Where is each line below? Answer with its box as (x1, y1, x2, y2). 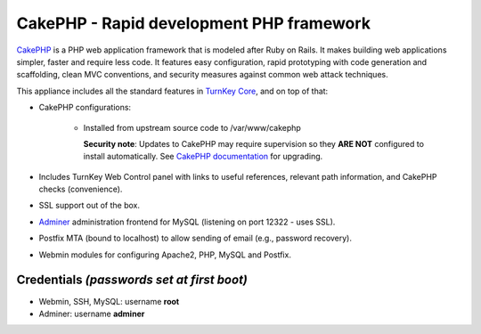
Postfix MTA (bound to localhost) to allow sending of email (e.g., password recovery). (38, 232, 352, 244)
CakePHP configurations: (38, 102, 132, 113)
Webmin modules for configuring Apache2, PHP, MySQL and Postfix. (38, 249, 291, 260)
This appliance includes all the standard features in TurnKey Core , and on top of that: (16, 86, 329, 96)
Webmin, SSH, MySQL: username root (38, 296, 180, 306)
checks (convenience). (38, 183, 123, 195)
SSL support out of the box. (38, 200, 141, 211)
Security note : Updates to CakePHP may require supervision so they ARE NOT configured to (83, 138, 425, 149)
